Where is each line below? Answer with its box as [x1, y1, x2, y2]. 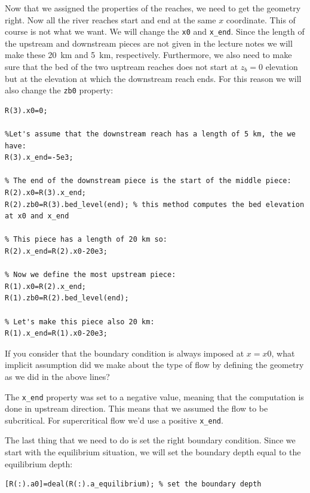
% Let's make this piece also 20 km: [5, 317, 155, 326]
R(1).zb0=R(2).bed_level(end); [5, 294, 129, 303]
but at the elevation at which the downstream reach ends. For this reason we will [5, 72, 302, 84]
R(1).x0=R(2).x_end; [5, 282, 87, 291]
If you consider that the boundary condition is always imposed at [5, 346, 244, 359]
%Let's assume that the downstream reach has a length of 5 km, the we [5, 130, 296, 139]
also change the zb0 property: [5, 84, 113, 96]
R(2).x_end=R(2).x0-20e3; [5, 247, 108, 255]
